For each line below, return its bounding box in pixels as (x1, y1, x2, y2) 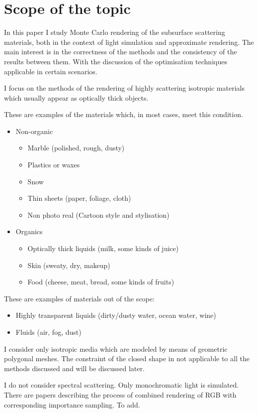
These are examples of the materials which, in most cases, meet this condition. (4, 109, 243, 120)
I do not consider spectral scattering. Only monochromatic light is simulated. (4, 380, 239, 390)
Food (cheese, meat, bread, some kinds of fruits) (27, 276, 174, 287)
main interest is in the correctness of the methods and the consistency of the (4, 46, 237, 57)
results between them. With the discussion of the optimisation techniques (4, 56, 227, 66)
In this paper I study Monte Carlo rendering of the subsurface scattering (4, 27, 225, 37)
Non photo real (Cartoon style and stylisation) (27, 209, 170, 220)
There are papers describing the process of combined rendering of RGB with (4, 389, 237, 400)
